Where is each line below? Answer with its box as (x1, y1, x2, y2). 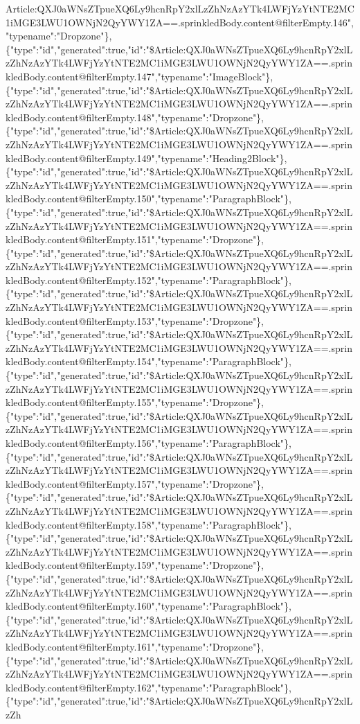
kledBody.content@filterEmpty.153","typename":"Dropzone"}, (6, 313, 264, 328)
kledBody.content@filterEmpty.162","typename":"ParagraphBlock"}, (6, 680, 291, 694)
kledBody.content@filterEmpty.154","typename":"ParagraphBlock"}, (6, 354, 291, 369)
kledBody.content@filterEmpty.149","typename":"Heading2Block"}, (6, 150, 287, 165)
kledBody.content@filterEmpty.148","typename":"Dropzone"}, (6, 109, 264, 124)
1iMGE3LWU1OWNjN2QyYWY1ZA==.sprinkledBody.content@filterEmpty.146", (6, 15, 354, 29)
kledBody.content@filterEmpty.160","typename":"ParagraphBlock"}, (6, 599, 291, 613)
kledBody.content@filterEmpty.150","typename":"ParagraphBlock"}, (6, 191, 291, 206)
